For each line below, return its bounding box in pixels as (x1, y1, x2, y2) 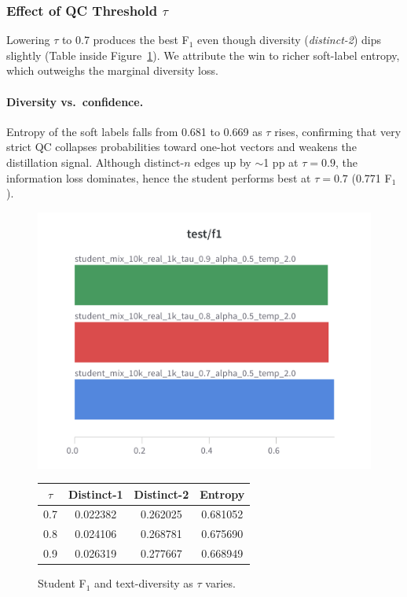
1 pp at (263, 153, 299, 170)
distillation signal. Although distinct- (6, 153, 185, 170)
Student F (38, 575, 86, 591)
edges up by (194, 153, 251, 170)
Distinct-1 (68, 485, 123, 502)
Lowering (6, 31, 50, 48)
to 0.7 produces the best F (61, 31, 189, 48)
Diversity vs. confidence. (6, 93, 144, 109)
